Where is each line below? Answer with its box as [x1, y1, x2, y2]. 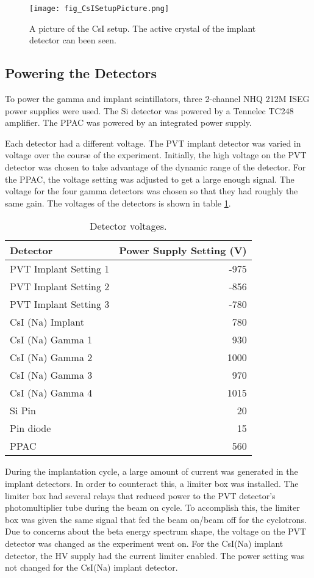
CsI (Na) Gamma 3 [10, 368, 93, 382]
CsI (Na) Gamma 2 [10, 350, 93, 365]
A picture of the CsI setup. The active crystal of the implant [29, 21, 256, 34]
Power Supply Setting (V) [119, 243, 247, 258]
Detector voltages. [90, 219, 167, 233]
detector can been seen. [29, 34, 116, 46]
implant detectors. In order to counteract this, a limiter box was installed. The [5, 477, 299, 489]
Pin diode [10, 421, 51, 436]
